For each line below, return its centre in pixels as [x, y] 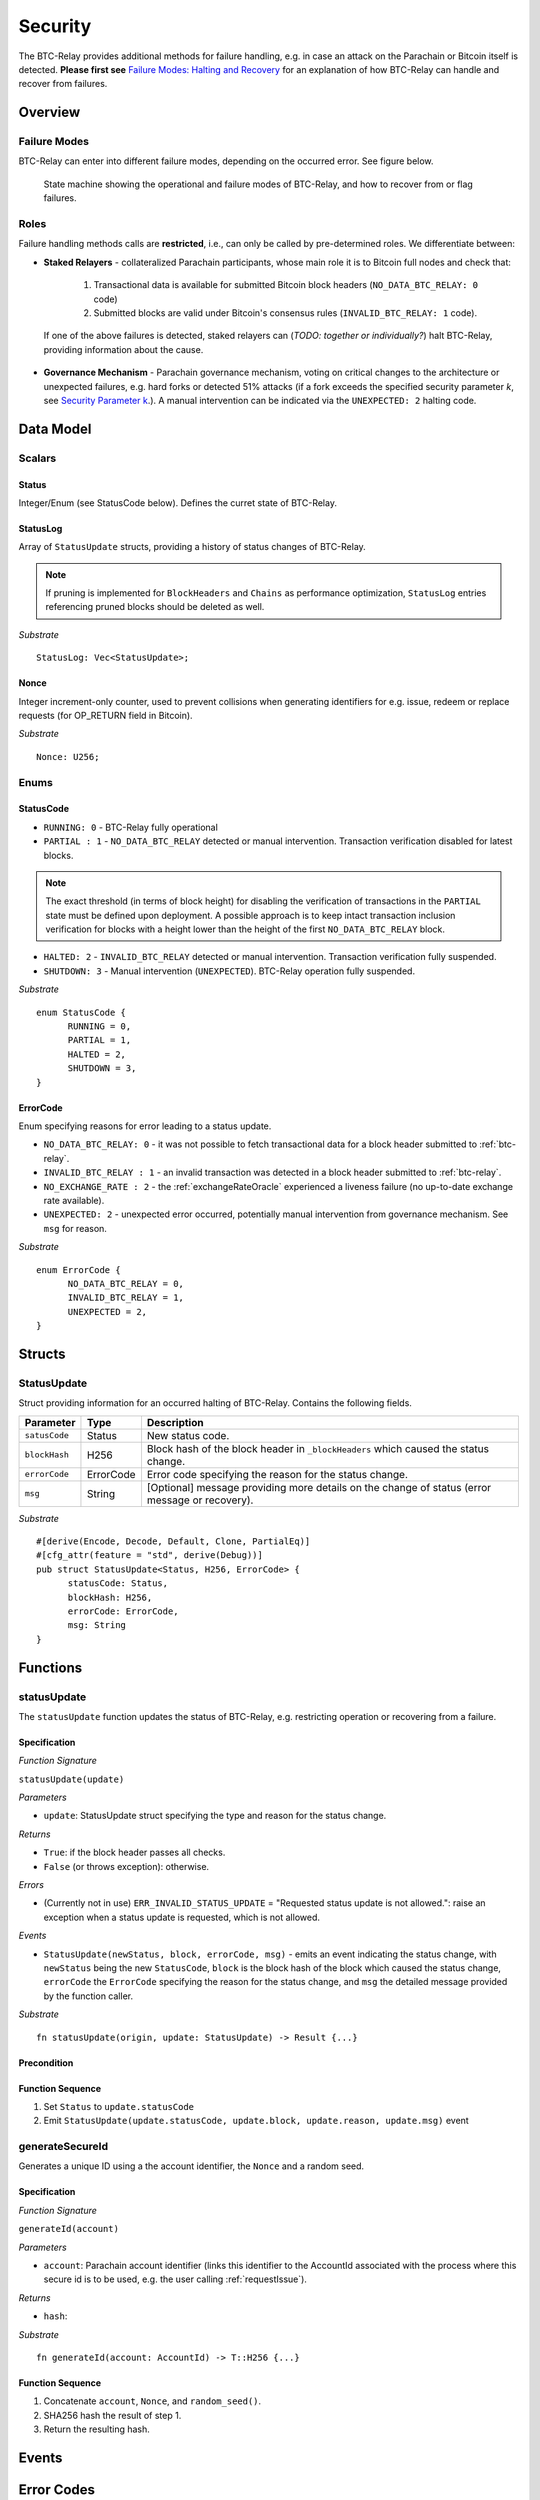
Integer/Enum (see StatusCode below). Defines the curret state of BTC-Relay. [177, 502]
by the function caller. [88, 1996]
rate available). [74, 1200]
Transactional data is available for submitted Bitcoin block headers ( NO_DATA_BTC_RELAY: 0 [286, 285]
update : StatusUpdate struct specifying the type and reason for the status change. [215, 1816]
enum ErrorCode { [78, 1269]
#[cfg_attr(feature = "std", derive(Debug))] [150, 1555]
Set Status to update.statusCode [119, 2106]
